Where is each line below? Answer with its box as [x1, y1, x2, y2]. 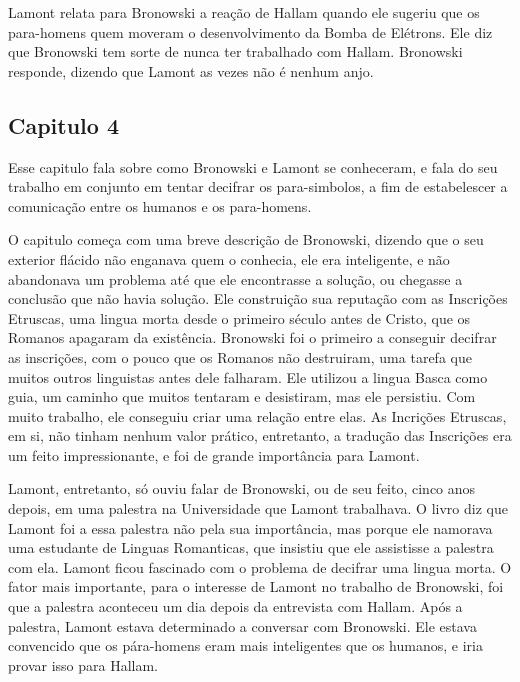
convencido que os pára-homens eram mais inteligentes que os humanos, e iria [8, 635, 483, 656]
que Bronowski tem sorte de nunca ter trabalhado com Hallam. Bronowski [8, 41, 463, 62]
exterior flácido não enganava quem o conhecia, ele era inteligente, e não [8, 248, 450, 269]
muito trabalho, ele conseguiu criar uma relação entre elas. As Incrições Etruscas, [8, 405, 507, 426]
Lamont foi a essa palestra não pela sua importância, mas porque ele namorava [8, 517, 493, 538]
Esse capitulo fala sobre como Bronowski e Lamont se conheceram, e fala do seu [8, 156, 498, 177]
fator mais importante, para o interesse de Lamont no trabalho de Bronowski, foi [8, 576, 504, 597]
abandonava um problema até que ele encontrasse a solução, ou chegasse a [8, 268, 463, 289]
